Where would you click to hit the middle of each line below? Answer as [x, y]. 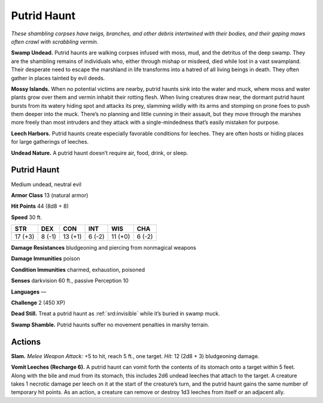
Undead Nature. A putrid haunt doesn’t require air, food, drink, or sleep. [100, 153]
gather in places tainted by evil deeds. [58, 78]
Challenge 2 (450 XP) [38, 303]
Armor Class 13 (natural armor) [50, 195]
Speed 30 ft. [27, 217]
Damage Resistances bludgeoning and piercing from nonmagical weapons [104, 248]
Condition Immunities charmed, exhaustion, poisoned [78, 269]
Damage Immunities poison [45, 259]
